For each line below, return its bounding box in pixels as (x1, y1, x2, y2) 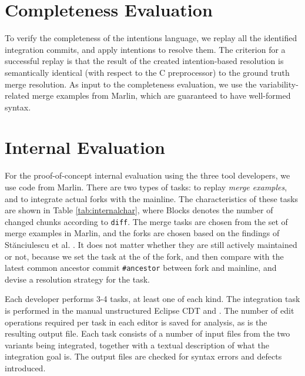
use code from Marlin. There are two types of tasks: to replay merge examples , (5, 181, 287, 193)
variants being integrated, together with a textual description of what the (5, 338, 269, 351)
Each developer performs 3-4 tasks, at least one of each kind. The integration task (5, 293, 300, 305)
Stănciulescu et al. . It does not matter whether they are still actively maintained (5, 239, 297, 251)
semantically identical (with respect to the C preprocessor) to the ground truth (5, 66, 290, 78)
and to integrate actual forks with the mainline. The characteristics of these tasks (5, 192, 299, 204)
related (5, 89, 30, 102)
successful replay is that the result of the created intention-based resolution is (5, 55, 284, 67)
